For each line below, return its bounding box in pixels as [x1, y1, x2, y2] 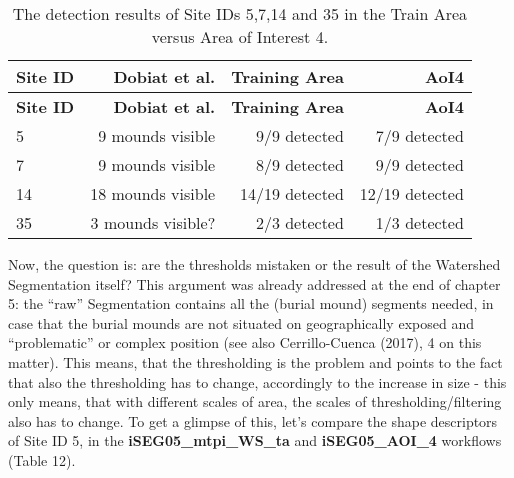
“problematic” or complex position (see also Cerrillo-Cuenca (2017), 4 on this [8, 332, 482, 353]
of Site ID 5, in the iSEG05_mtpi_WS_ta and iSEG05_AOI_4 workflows [8, 430, 502, 451]
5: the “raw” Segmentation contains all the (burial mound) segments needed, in [8, 293, 494, 314]
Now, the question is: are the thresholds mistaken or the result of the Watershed [8, 254, 501, 274]
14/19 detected [239, 182, 344, 205]
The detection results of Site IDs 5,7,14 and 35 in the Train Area [12, 2, 468, 25]
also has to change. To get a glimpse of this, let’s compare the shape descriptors [8, 410, 498, 431]
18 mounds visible [90, 182, 216, 205]
